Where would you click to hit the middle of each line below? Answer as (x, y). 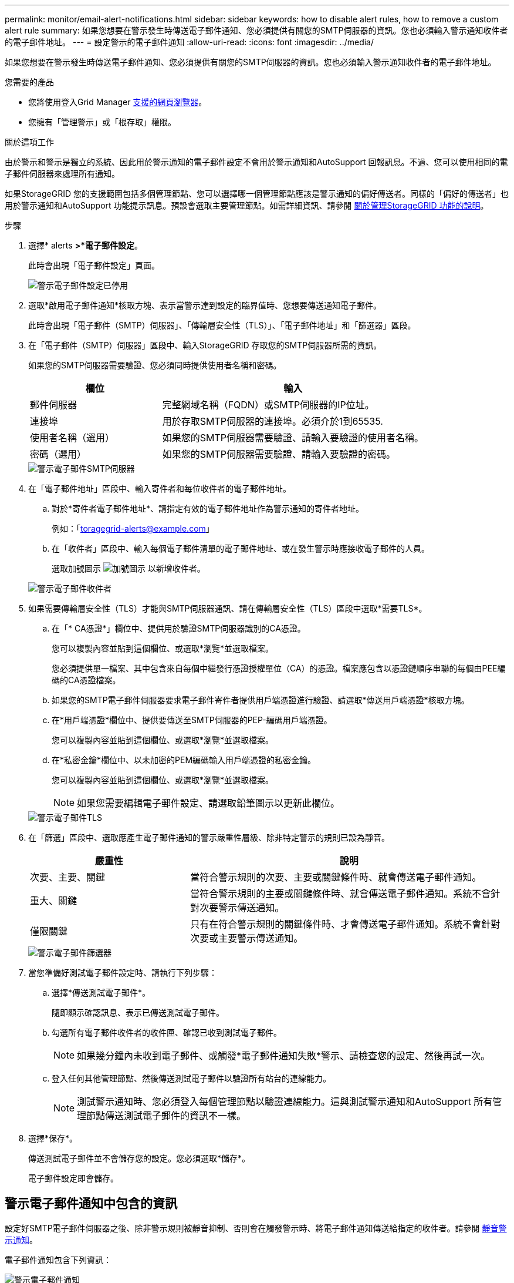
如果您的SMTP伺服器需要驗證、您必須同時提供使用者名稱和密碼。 (155, 365)
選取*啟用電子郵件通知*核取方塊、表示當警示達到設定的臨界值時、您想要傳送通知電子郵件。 (205, 305)
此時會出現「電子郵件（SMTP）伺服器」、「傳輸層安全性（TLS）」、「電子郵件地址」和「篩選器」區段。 (222, 325)
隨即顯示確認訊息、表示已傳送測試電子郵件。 (138, 1012)
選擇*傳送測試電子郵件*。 (101, 993)
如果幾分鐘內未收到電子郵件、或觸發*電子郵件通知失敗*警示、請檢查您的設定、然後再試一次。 (284, 1056)
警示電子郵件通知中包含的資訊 (91, 1204)
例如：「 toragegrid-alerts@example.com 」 (133, 528)
